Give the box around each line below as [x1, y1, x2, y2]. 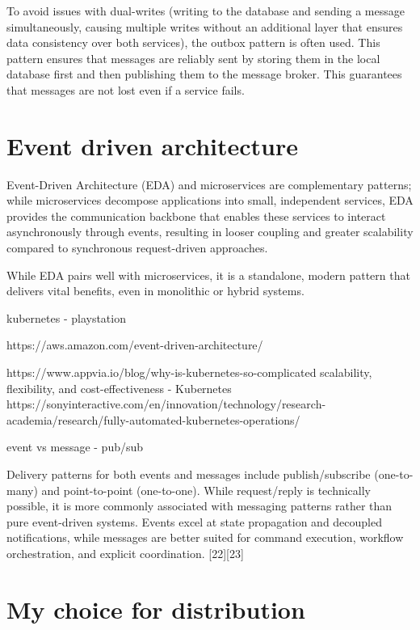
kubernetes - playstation [6, 309, 126, 326]
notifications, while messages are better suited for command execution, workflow [6, 529, 404, 546]
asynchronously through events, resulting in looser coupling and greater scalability [6, 223, 414, 240]
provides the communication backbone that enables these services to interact [6, 207, 386, 224]
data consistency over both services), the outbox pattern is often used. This [6, 34, 380, 51]
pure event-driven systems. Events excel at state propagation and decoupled [6, 513, 383, 530]
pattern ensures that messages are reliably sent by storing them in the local [6, 49, 380, 66]
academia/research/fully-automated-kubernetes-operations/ [6, 411, 300, 428]
